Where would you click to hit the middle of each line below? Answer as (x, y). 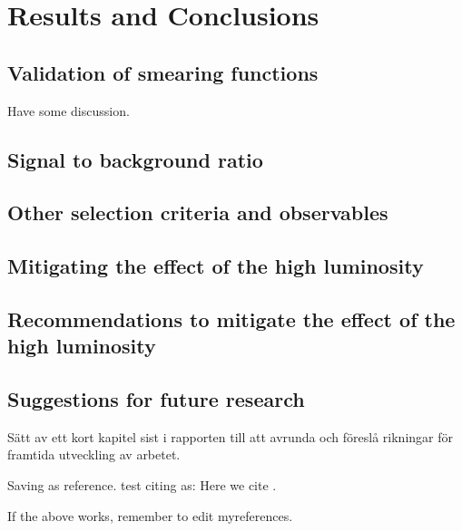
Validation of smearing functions (163, 72)
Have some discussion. (69, 110)
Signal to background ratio (135, 159)
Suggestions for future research (156, 399)
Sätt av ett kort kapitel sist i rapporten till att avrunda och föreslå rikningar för (230, 436)
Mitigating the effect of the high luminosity (216, 266)
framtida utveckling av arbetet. (94, 454)
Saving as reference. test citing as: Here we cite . (142, 485)
